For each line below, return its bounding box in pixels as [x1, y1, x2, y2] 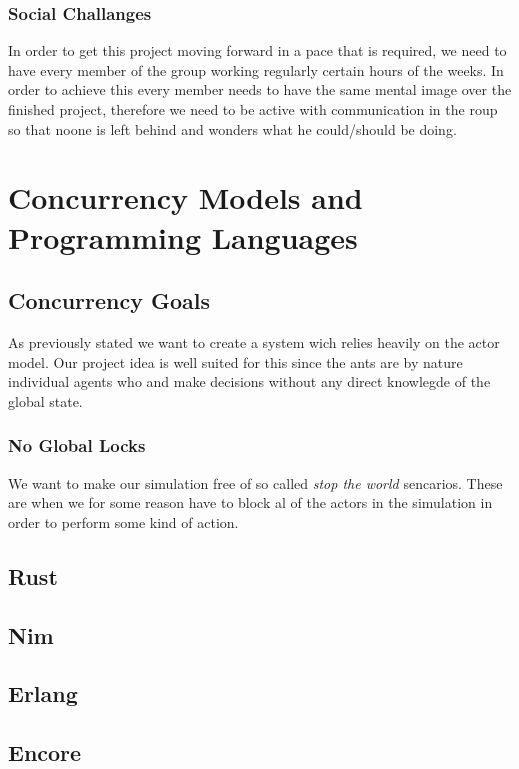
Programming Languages [8, 216, 358, 257]
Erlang [8, 678, 78, 709]
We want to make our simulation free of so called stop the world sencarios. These [8, 472, 503, 493]
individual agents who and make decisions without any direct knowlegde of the [8, 371, 491, 392]
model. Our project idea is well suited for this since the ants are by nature [8, 351, 463, 372]
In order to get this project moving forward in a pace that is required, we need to [8, 40, 507, 61]
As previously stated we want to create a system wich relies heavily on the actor [8, 331, 500, 352]
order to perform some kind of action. [8, 511, 239, 532]
